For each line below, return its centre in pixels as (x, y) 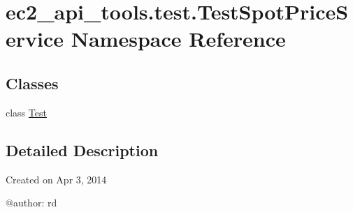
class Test (26, 112)
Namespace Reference (178, 39)
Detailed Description (82, 150)
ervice (35, 39)
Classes (32, 83)
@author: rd (31, 203)
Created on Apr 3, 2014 (56, 179)
